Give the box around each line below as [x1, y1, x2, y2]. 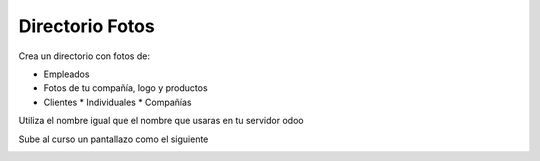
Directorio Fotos [18, 15, 155, 37]
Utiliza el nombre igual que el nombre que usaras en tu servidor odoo [18, 115, 304, 127]
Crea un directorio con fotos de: [18, 50, 150, 62]
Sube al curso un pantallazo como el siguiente [18, 133, 209, 145]
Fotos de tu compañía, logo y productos [43, 82, 209, 94]
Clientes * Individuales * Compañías [43, 96, 192, 108]
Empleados [43, 68, 90, 80]
